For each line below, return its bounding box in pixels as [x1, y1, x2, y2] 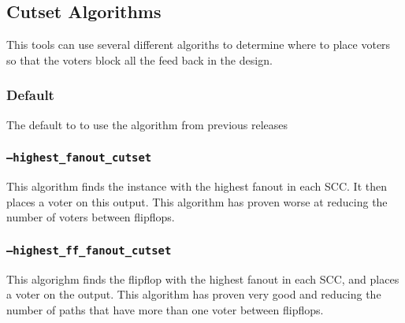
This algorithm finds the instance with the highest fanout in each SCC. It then [6, 177, 387, 194]
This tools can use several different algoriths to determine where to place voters [6, 36, 391, 53]
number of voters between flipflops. [6, 209, 175, 225]
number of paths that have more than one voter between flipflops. [6, 301, 324, 317]
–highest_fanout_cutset [6, 151, 152, 165]
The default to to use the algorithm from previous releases [6, 116, 288, 132]
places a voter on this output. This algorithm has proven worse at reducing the [6, 193, 388, 210]
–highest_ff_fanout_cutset [6, 243, 172, 257]
